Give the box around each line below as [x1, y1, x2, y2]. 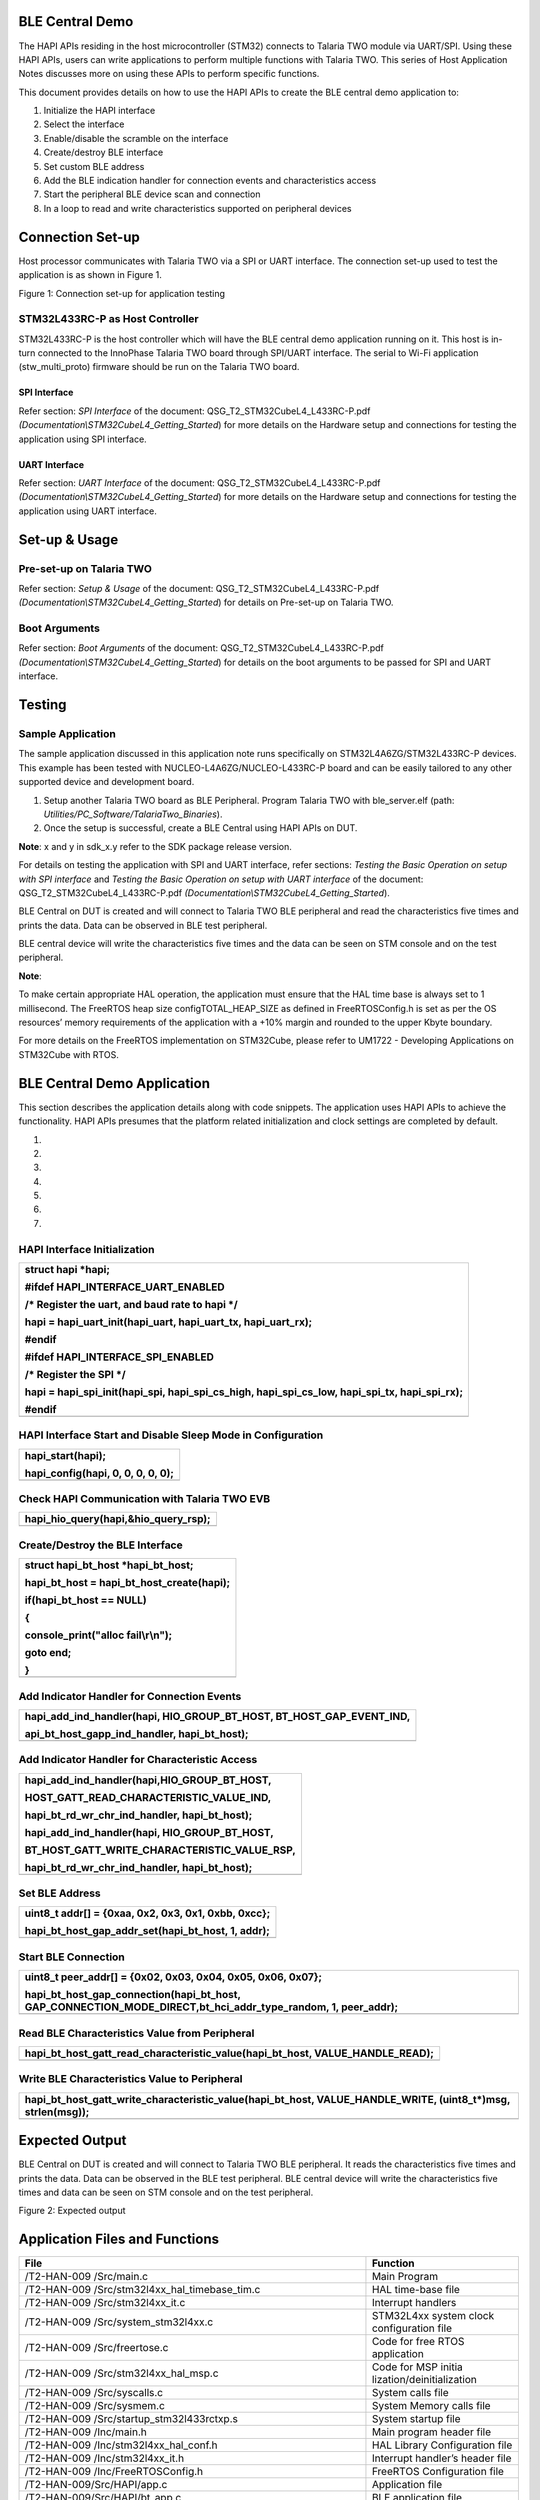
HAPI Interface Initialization [18, 1242, 155, 1256]
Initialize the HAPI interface [43, 105, 156, 117]
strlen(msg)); [24, 2105, 90, 2119]
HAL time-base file [371, 2283, 460, 2297]
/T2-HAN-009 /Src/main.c [24, 2270, 149, 2284]
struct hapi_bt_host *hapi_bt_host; [24, 1558, 194, 1572]
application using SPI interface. [18, 433, 147, 445]
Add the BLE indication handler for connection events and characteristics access [43, 175, 377, 187]
